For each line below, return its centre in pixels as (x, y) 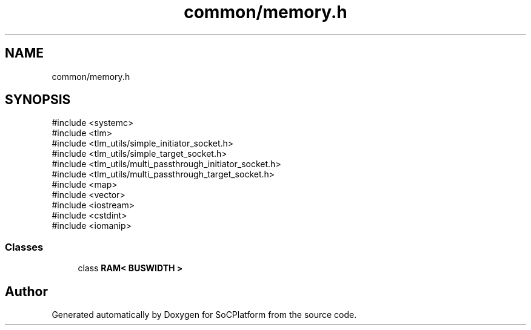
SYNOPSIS (38, 100)
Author (26, 291)
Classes (24, 247)
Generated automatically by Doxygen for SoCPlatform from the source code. (204, 315)
